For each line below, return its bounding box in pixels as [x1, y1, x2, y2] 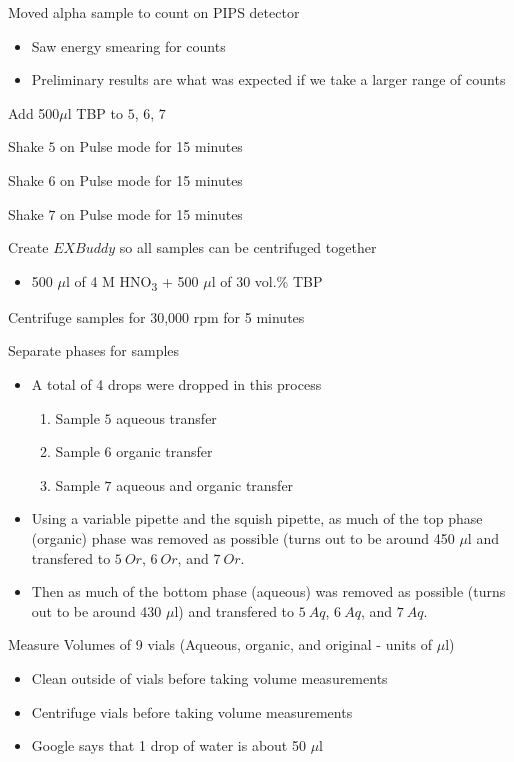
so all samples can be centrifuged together [119, 237, 377, 258]
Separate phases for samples [8, 340, 180, 361]
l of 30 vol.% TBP [211, 270, 323, 291]
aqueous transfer [116, 407, 217, 428]
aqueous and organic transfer [116, 474, 294, 495]
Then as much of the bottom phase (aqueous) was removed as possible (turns [31, 581, 506, 602]
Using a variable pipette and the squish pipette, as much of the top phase [31, 508, 483, 529]
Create [8, 237, 49, 258]
